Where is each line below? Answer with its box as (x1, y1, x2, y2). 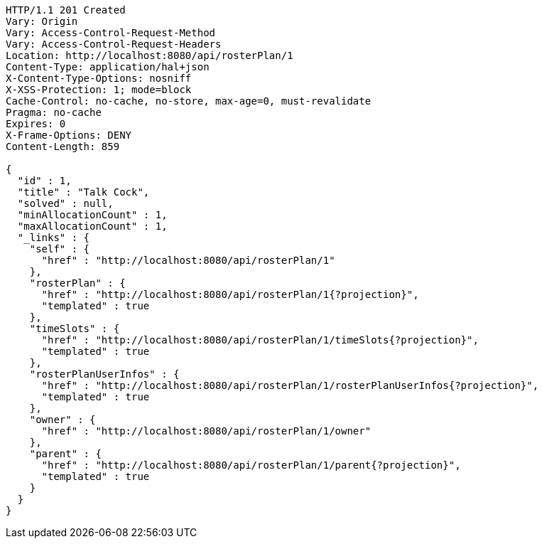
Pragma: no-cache (6, 107, 102, 118)
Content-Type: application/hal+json (6, 61, 210, 73)
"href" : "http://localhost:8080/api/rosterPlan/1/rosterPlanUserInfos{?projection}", (41, 380, 539, 391)
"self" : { (29, 243, 90, 255)
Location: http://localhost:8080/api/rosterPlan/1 (6, 50, 293, 61)
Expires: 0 (6, 118, 66, 129)
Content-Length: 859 (6, 141, 120, 152)
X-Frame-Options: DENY (6, 129, 132, 141)
